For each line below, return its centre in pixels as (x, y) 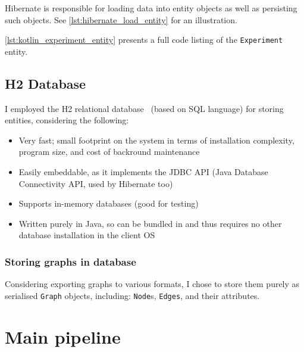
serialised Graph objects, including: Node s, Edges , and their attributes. (132, 295)
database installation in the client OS (87, 235)
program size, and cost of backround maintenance (109, 152)
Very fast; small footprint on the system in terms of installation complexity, (156, 140)
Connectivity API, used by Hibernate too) (96, 183)
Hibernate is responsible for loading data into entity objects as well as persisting (151, 8)
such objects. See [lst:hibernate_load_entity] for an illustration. (121, 19)
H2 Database (46, 83)
